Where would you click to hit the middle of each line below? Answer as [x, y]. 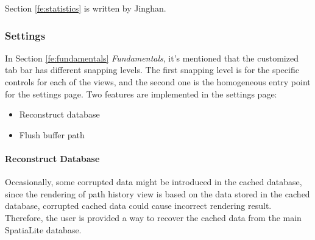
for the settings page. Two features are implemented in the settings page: [141, 94]
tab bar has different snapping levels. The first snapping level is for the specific [152, 70]
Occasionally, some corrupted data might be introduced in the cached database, [154, 182]
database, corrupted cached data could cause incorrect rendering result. [138, 206]
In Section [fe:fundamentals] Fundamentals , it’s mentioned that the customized [152, 58]
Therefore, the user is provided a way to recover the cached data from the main [153, 217]
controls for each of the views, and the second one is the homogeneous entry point [158, 82]
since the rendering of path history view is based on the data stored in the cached [157, 193]
